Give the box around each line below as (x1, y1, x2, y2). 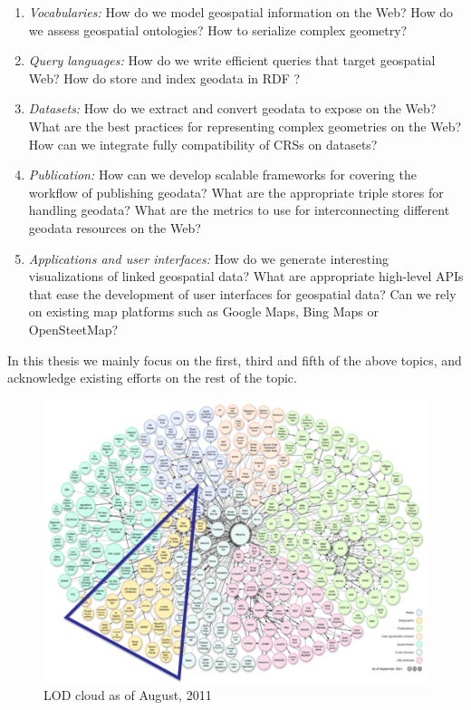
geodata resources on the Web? (28, 218, 201, 237)
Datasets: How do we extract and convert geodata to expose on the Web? (28, 99, 437, 118)
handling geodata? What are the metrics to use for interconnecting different (28, 200, 450, 219)
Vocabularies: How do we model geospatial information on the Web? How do (28, 3, 454, 21)
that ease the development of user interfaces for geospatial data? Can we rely (28, 284, 457, 303)
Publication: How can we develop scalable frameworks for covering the (28, 165, 417, 184)
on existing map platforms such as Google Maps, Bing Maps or (28, 302, 380, 321)
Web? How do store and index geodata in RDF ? (28, 68, 301, 87)
